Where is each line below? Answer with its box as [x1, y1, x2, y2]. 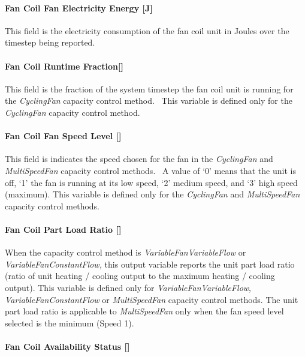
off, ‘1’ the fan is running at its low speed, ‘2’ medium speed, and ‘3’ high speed [5, 176, 298, 188]
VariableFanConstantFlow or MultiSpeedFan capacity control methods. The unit [5, 293, 298, 305]
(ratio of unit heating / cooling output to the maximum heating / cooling [5, 269, 275, 282]
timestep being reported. [5, 36, 95, 49]
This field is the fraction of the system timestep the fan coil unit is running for [5, 82, 294, 95]
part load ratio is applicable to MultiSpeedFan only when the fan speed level [5, 305, 284, 317]
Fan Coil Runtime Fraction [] [5, 59, 123, 72]
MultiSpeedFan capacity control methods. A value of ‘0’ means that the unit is [5, 164, 296, 176]
